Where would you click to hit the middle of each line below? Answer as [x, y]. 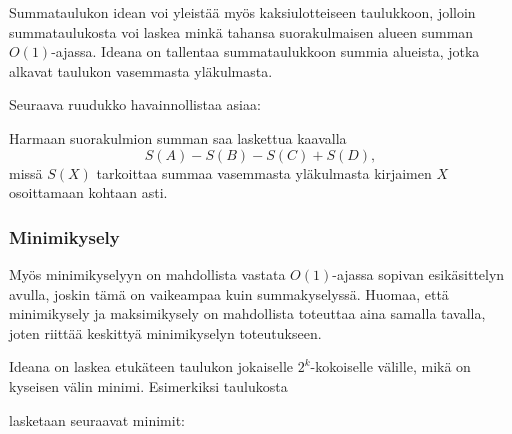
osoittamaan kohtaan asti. [88, 192]
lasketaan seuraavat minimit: [97, 419]
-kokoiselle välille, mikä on [390, 366]
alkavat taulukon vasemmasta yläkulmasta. [141, 70]
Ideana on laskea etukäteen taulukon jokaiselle [151, 366]
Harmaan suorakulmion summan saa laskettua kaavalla [178, 137]
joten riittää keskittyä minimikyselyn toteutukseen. [165, 332]
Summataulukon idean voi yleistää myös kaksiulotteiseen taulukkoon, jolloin [242, 12]
